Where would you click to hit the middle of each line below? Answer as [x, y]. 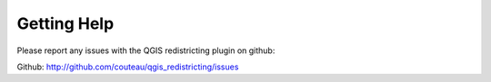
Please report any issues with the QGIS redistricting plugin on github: [146, 50]
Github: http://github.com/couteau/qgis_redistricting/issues [128, 67]
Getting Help [65, 23]
